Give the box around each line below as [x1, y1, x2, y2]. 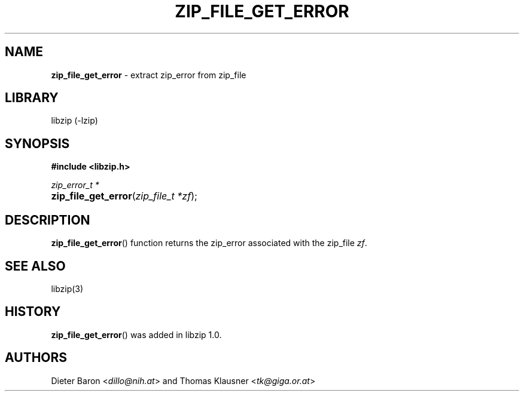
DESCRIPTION [5, 212, 90, 228]
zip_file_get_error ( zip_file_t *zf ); [51, 190, 197, 202]
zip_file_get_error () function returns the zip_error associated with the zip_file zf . [51, 238, 367, 248]
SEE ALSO [5, 258, 66, 274]
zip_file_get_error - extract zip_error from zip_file [51, 69, 246, 80]
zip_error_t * [51, 180, 99, 191]
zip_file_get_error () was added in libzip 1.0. [51, 329, 222, 340]
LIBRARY [5, 90, 59, 106]
